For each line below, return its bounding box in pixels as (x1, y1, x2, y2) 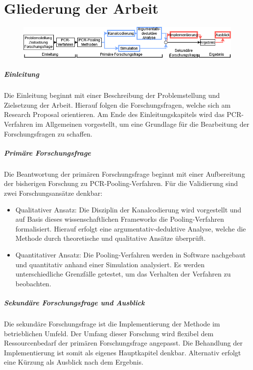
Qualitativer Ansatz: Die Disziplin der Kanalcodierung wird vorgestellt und (15, 204, 242, 214)
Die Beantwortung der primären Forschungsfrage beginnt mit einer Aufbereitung (4, 168, 245, 179)
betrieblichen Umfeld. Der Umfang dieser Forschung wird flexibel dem (4, 328, 214, 338)
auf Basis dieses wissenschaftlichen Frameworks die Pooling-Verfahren (15, 214, 224, 224)
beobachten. (15, 278, 51, 288)
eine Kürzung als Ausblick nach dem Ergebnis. (4, 357, 143, 367)
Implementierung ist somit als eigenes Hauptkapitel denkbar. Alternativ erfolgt (4, 347, 241, 357)
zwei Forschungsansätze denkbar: (4, 188, 103, 198)
